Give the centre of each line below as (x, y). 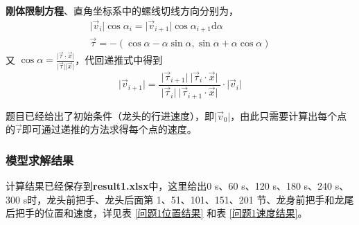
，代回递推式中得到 (119, 59)
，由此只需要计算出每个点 (289, 115)
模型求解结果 (40, 160)
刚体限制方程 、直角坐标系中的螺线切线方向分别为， (122, 10)
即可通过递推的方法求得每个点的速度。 (109, 129)
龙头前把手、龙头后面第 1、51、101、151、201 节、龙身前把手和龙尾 (200, 199)
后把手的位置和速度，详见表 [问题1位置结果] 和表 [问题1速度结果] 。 (157, 213)
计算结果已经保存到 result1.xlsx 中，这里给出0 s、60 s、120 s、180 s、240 (169, 185)
